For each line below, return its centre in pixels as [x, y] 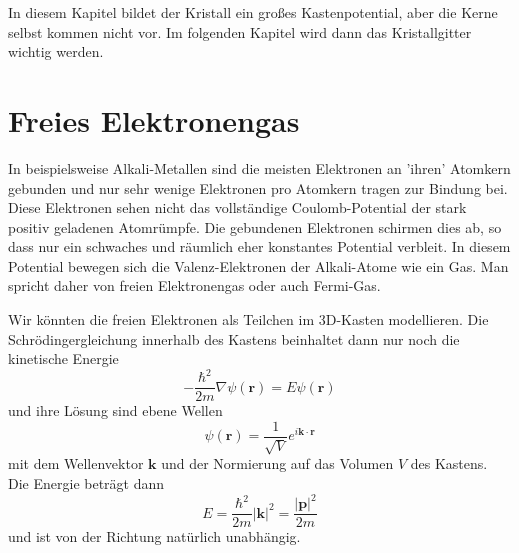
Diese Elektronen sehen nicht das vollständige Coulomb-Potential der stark [237, 207]
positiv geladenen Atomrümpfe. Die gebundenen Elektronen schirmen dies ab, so [255, 226]
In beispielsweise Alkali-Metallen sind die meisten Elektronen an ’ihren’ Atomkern [259, 167]
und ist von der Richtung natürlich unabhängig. [154, 536]
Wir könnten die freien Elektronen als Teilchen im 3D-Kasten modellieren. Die [248, 319]
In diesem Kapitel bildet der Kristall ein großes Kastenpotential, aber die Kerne [253, 12]
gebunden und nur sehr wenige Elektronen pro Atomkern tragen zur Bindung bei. [258, 187]
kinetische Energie [63, 358]
